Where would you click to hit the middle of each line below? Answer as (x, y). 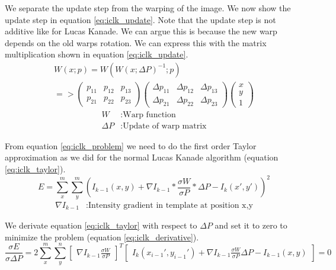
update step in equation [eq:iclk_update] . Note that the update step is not (140, 19)
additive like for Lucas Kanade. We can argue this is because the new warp (141, 31)
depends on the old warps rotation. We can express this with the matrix (136, 42)
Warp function (149, 115)
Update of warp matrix (165, 126)
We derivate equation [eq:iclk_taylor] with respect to (101, 225)
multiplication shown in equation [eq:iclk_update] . (97, 54)
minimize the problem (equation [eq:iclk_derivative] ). (102, 237)
